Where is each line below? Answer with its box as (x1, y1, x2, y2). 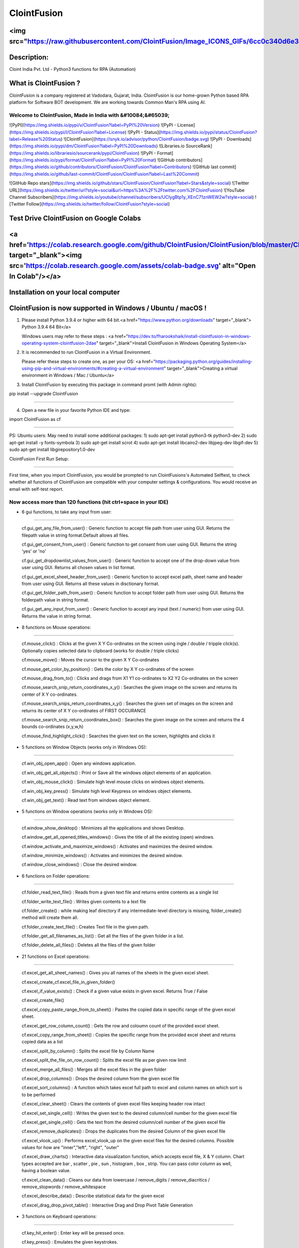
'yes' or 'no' (21, 548, 46, 554)
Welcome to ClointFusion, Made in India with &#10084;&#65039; (9, 111, 170, 118)
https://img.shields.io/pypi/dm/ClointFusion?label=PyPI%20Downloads (10, 143, 156, 149)
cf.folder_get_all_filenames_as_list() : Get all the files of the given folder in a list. (21, 933, 184, 939)
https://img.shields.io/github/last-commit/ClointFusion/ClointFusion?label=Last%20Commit (10, 171, 198, 177)
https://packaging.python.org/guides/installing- (155, 358, 253, 364)
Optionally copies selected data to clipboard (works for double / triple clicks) (21, 647, 179, 653)
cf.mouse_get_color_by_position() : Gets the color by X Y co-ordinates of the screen (21, 666, 194, 672)
